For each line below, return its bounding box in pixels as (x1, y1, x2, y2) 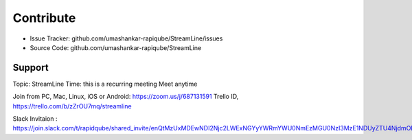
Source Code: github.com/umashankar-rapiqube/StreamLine (30, 43, 202, 51)
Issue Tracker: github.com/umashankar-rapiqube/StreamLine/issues (30, 34, 223, 43)
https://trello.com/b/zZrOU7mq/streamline (12, 102, 132, 110)
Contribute (12, 10, 76, 25)
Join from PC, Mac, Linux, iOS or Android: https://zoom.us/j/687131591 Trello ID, (12, 93, 239, 101)
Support (12, 62, 49, 73)
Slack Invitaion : (12, 115, 58, 123)
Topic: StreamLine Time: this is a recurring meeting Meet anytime (12, 80, 198, 88)
